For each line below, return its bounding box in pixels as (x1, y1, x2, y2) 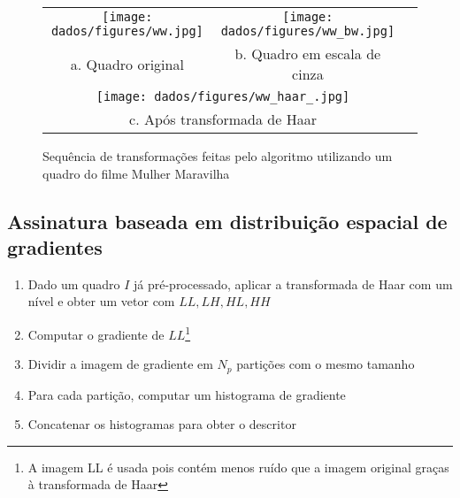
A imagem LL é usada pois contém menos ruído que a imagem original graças (27, 457, 449, 476)
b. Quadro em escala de (234, 43, 381, 64)
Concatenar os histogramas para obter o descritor (27, 415, 296, 433)
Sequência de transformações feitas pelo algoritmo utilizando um (42, 147, 393, 165)
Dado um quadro (27, 274, 120, 293)
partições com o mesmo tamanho (236, 355, 415, 373)
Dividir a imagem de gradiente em (27, 355, 213, 373)
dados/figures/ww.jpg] (50, 24, 203, 38)
